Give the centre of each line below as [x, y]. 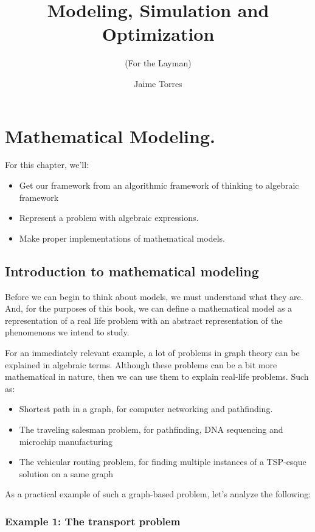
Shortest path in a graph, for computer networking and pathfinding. [146, 409]
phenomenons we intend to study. [67, 332]
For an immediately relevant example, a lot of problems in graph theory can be [152, 352]
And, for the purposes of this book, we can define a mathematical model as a [149, 308]
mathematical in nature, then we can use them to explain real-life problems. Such [157, 376]
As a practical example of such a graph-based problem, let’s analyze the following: [158, 494]
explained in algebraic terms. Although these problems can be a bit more [141, 364]
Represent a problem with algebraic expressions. [109, 218]
